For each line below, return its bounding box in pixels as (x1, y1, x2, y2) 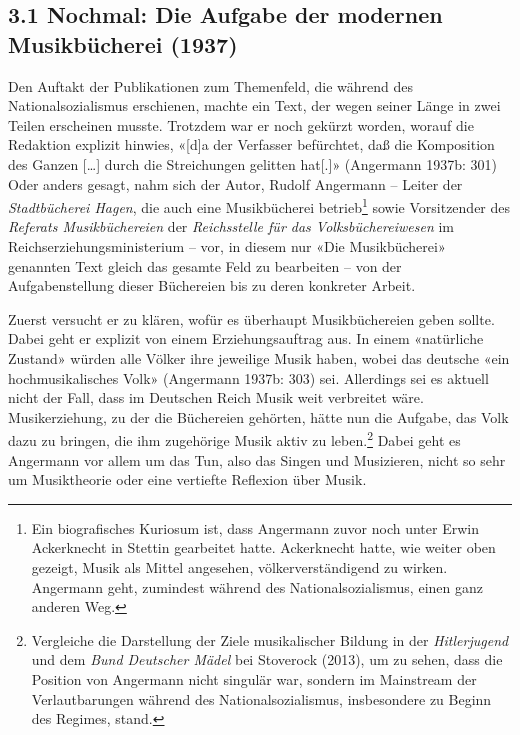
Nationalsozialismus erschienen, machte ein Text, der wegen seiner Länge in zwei (8, 95, 501, 116)
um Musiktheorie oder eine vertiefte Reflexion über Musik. (8, 469, 367, 490)
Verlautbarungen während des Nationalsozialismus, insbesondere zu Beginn (31, 688, 492, 709)
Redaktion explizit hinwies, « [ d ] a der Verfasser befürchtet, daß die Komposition (8, 134, 495, 155)
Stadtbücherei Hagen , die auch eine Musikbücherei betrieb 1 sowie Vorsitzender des (8, 194, 511, 217)
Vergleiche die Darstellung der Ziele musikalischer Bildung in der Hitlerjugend (31, 629, 509, 650)
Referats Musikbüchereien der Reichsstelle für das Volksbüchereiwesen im (8, 216, 454, 237)
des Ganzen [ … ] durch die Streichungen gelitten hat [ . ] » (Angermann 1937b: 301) (8, 153, 497, 174)
